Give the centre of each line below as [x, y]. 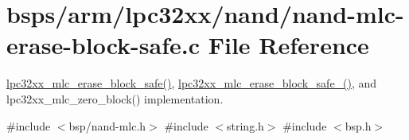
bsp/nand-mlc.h [107, 125]
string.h [245, 125]
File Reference [288, 45]
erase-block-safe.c [103, 45]
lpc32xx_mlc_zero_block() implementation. [115, 98]
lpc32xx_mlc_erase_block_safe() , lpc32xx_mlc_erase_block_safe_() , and [192, 83]
